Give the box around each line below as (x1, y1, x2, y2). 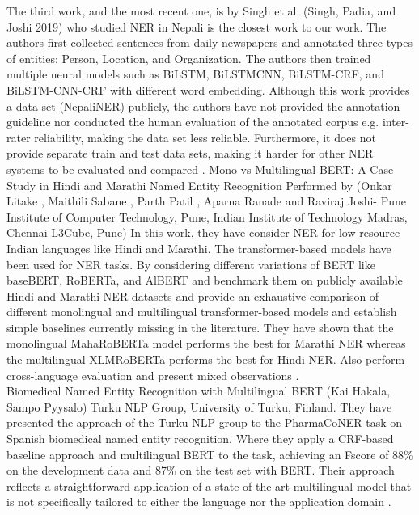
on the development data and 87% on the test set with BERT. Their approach (6, 462, 395, 479)
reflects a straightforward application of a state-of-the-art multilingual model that (6, 477, 412, 494)
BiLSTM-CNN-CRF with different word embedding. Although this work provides (6, 81, 410, 98)
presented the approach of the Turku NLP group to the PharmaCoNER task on (6, 414, 403, 431)
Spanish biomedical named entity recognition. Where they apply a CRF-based (6, 430, 394, 447)
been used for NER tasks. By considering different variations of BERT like (6, 255, 375, 272)
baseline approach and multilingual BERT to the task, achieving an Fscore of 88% (6, 445, 413, 462)
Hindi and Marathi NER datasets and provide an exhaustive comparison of (6, 287, 379, 304)
